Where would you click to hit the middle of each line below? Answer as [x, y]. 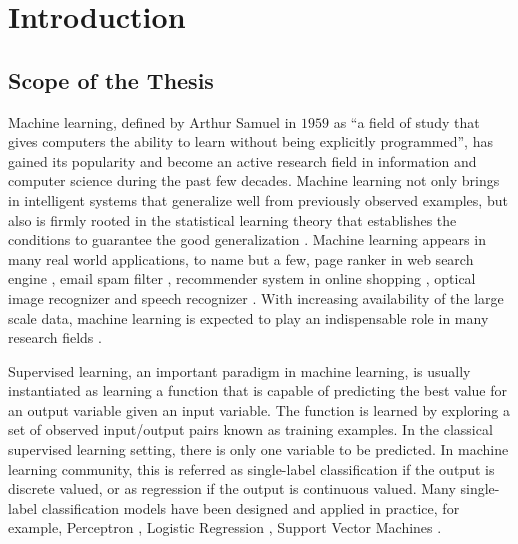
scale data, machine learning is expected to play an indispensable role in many [248, 317]
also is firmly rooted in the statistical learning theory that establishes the [232, 219]
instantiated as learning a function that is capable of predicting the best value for [258, 390]
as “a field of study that [406, 121]
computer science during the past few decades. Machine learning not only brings [254, 180]
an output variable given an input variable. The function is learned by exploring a [259, 409]
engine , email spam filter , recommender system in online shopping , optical [242, 278]
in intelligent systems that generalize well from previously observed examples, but [258, 199]
